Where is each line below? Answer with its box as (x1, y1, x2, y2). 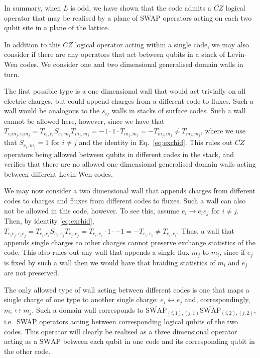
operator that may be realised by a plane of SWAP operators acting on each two (4, 12, 252, 23)
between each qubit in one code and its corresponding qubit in (63, 336, 255, 346)
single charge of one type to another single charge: (4, 294, 158, 305)
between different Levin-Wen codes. (4, 168, 113, 179)
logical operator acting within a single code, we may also (75, 39, 249, 49)
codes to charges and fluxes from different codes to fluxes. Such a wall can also (4, 195, 246, 205)
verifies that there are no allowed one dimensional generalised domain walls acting (4, 159, 256, 169)
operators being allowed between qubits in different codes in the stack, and (4, 149, 234, 159)
